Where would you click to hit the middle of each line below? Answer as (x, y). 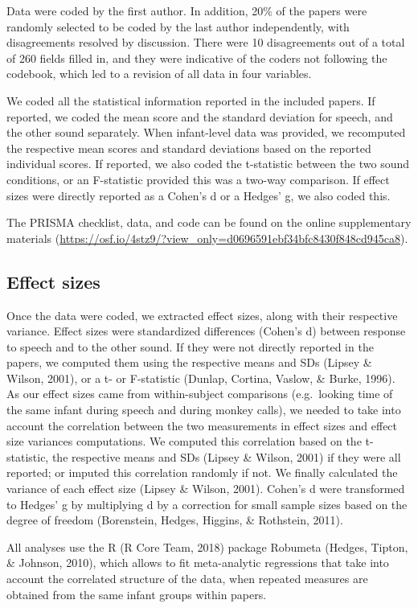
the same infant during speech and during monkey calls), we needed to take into (204, 410)
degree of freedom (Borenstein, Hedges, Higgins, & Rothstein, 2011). (175, 520)
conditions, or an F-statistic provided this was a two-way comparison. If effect (198, 179)
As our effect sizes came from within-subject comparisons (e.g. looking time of (200, 394)
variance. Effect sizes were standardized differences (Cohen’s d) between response (206, 331)
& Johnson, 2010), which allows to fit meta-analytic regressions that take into (198, 563)
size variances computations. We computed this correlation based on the (184, 441)
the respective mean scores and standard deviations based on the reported (189, 148)
